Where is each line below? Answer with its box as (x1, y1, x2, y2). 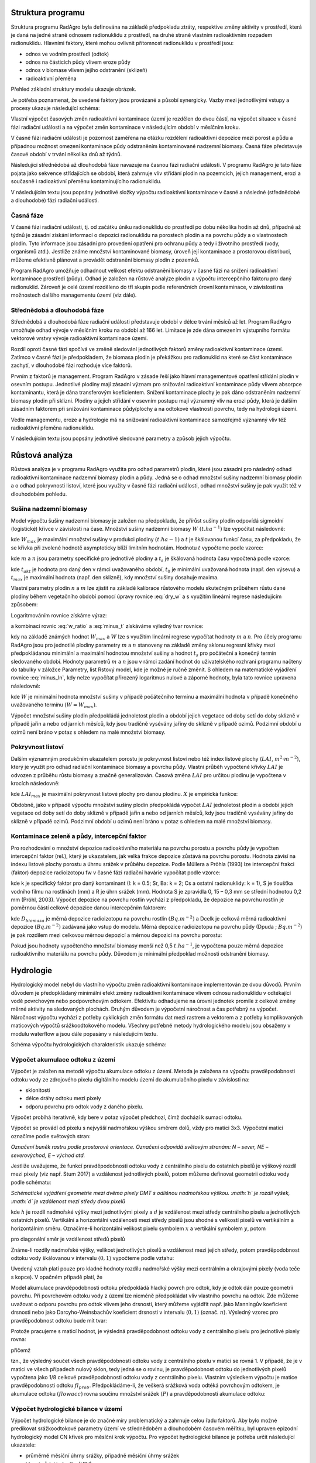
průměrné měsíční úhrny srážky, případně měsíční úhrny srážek (25, 1452, 180, 1459)
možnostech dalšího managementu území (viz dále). (11, 291, 137, 298)
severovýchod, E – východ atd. (11, 1152, 85, 1159)
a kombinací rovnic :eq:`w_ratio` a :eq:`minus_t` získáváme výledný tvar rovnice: (11, 622, 204, 629)
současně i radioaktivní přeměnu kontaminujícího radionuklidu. (11, 178, 162, 185)
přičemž (11, 1347, 31, 1354)
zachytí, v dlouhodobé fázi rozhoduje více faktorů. (11, 362, 132, 369)
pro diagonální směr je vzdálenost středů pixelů (11, 1235, 125, 1243)
